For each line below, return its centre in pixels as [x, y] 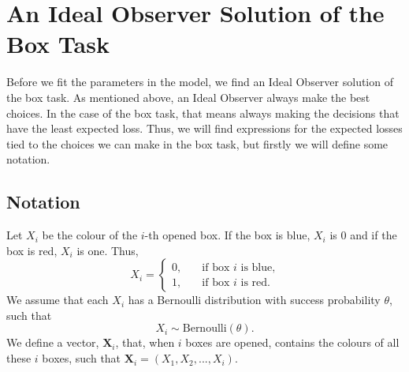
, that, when [145, 342]
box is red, [32, 250]
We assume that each [58, 300]
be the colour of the [90, 235]
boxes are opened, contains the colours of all [292, 342]
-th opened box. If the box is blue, [227, 235]
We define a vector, [53, 342]
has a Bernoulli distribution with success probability [254, 300]
